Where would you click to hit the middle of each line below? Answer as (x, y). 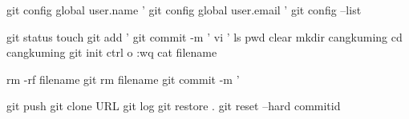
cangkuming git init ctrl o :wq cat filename (112, 52)
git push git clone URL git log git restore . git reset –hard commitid (174, 106)
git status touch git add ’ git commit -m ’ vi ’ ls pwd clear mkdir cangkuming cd (204, 36)
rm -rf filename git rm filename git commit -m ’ (123, 79)
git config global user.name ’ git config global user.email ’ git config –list (184, 10)
